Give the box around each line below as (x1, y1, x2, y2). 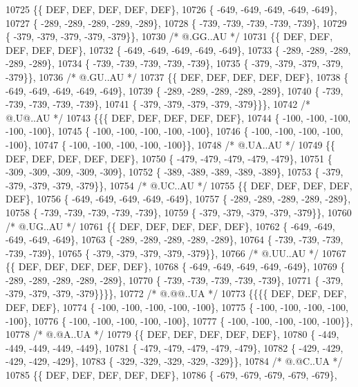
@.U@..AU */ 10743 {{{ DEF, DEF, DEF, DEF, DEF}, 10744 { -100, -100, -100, (6, 110, 351, 124)
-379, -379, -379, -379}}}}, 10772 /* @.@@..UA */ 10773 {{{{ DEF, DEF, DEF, (6, 286, 347, 301)
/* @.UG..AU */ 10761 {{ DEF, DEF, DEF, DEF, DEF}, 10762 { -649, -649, (6, 218, 335, 233)
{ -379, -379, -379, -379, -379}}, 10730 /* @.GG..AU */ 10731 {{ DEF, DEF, (6, 29, 333, 44)
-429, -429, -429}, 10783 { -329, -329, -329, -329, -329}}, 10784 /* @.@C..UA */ (6, 354, 343, 368)
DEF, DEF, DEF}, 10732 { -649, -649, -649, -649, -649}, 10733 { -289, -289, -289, (6, 42, 351, 57)
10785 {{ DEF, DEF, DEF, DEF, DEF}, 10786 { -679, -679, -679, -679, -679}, (6, 368, 337, 382)
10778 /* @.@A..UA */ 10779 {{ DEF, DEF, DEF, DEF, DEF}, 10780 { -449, (6, 327, 339, 341)
